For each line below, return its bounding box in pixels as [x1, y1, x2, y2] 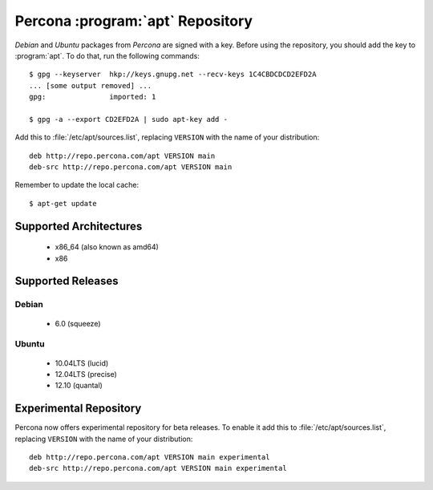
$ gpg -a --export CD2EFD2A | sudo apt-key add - [29, 115, 229, 124]
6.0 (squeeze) [55, 318, 101, 328]
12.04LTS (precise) [55, 369, 118, 379]
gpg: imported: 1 [29, 92, 156, 102]
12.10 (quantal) [55, 381, 103, 391]
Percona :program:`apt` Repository [14, 12, 253, 30]
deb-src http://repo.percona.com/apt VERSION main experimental [29, 464, 288, 473]
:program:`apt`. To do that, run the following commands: [14, 51, 200, 60]
